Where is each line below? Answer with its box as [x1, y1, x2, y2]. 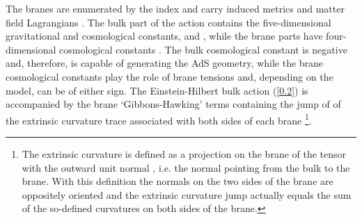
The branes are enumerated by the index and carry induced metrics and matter [6, 1, 345, 15]
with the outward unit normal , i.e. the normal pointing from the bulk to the [22, 160, 350, 175]
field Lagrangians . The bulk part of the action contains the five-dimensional [6, 15, 331, 29]
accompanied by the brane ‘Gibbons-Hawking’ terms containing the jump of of [6, 97, 341, 111]
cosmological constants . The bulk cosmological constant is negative [59, 42, 347, 56]
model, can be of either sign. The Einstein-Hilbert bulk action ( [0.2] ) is [6, 83, 308, 97]
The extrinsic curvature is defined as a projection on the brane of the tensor [22, 147, 347, 161]
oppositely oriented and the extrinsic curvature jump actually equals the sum [22, 187, 352, 202]
